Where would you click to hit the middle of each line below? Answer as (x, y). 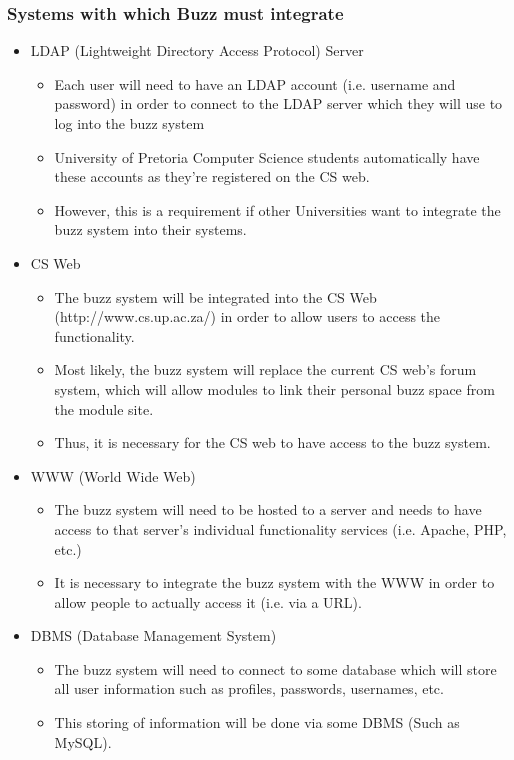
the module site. (104, 408)
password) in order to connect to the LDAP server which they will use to (278, 103)
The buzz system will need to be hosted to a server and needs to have (268, 509)
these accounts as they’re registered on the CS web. (212, 176)
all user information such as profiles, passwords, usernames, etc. (249, 688)
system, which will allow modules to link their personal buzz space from (274, 388)
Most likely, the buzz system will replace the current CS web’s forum (265, 369)
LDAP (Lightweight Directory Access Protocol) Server (197, 50)
